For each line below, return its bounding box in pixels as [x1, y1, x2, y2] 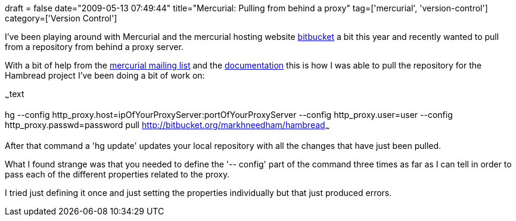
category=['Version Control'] [5, 13, 117, 23]
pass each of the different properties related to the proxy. [5, 169, 230, 179]
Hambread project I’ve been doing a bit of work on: [5, 70, 205, 80]
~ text [5, 89, 24, 101]
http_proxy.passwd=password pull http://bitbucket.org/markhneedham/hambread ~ [5, 119, 330, 132]
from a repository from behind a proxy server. [5, 42, 184, 52]
